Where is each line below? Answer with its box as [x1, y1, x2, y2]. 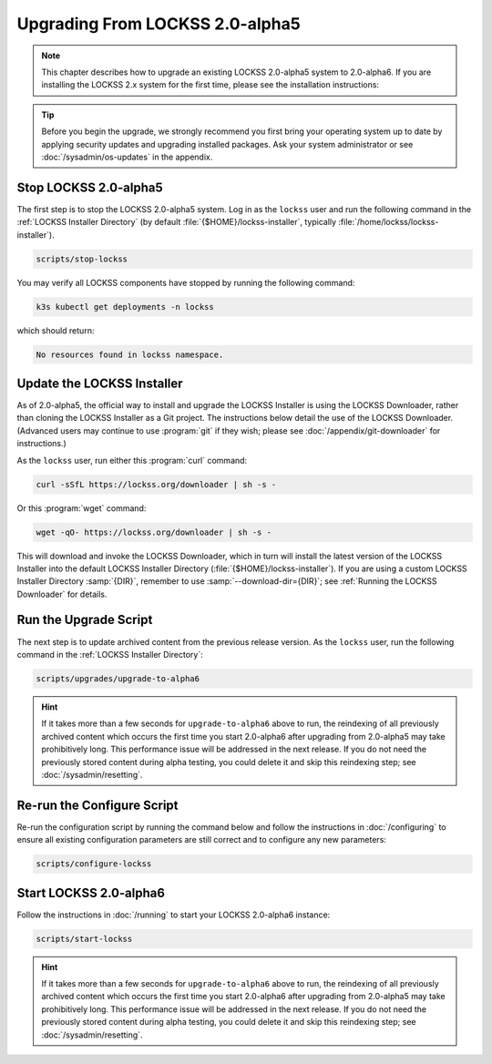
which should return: [16, 324, 95, 336]
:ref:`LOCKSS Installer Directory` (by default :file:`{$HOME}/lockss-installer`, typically [16, 217, 337, 228]
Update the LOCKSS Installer [16, 375, 183, 391]
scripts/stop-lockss [36, 253, 128, 264]
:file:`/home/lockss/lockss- [338, 217, 439, 228]
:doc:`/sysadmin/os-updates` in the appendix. [41, 151, 213, 162]
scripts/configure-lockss [36, 859, 152, 869]
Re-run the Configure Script [16, 797, 179, 813]
